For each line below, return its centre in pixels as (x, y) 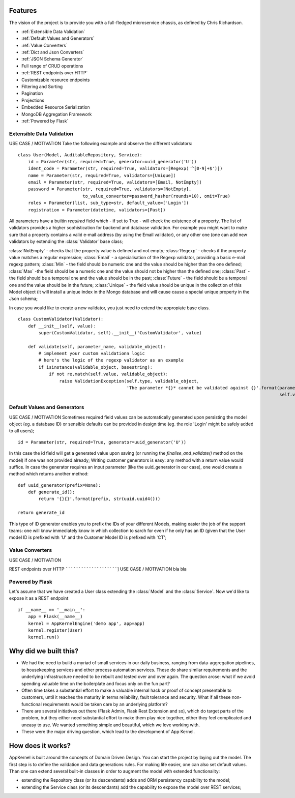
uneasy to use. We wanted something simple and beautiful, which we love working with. (111, 725)
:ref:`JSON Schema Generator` (52, 59)
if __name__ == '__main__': (52, 609)
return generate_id (41, 513)
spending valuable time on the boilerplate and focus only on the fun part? (96, 683)
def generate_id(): (51, 492)
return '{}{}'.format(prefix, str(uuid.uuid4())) (100, 499)
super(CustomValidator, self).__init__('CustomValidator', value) (120, 333)
